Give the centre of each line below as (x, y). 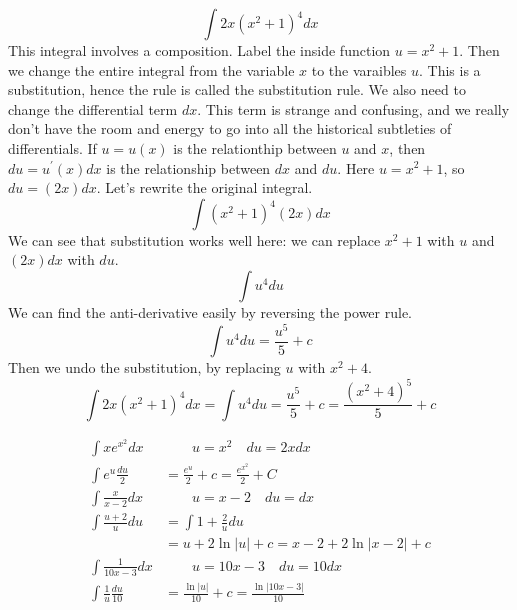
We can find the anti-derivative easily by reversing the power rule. (210, 311)
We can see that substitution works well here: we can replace (194, 239)
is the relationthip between (255, 147)
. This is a (450, 69)
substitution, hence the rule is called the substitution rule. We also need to (237, 89)
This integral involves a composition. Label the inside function (199, 50)
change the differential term (93, 108)
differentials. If (52, 147)
